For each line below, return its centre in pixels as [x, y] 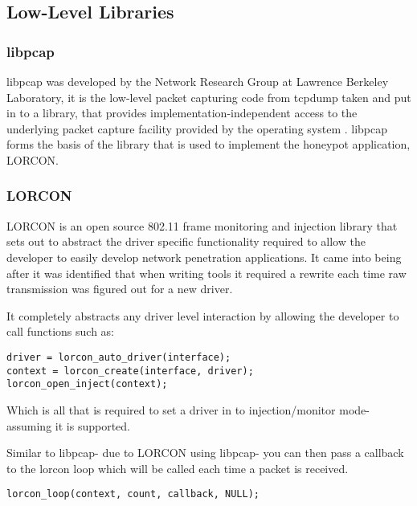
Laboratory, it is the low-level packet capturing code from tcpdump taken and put [209, 97]
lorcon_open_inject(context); [87, 384]
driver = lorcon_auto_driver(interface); [119, 357]
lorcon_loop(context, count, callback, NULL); [133, 494]
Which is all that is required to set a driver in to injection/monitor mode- [188, 409]
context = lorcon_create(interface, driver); [130, 371]
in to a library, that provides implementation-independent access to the [182, 113]
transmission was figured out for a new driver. [120, 289]
